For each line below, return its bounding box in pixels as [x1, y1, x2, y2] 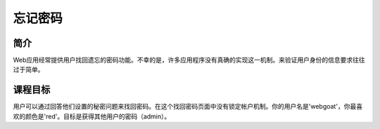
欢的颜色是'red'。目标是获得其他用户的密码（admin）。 [13, 112, 171, 121]
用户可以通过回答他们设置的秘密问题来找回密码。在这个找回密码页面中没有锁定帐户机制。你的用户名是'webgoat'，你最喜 [13, 102, 362, 111]
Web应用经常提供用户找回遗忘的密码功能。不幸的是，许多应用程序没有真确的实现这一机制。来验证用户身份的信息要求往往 [13, 56, 365, 64]
